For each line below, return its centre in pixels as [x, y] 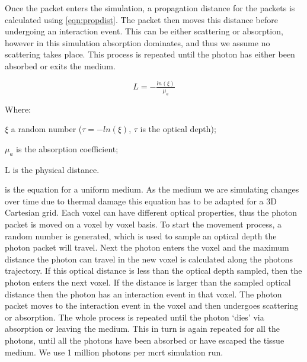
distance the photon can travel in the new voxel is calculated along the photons [149, 259]
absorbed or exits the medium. [60, 65]
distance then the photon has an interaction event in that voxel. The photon [143, 294]
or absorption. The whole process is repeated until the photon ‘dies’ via [135, 317]
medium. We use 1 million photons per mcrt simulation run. [114, 352]
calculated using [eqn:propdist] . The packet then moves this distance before [141, 19]
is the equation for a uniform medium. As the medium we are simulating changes [152, 189]
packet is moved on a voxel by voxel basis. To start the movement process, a [143, 224]
